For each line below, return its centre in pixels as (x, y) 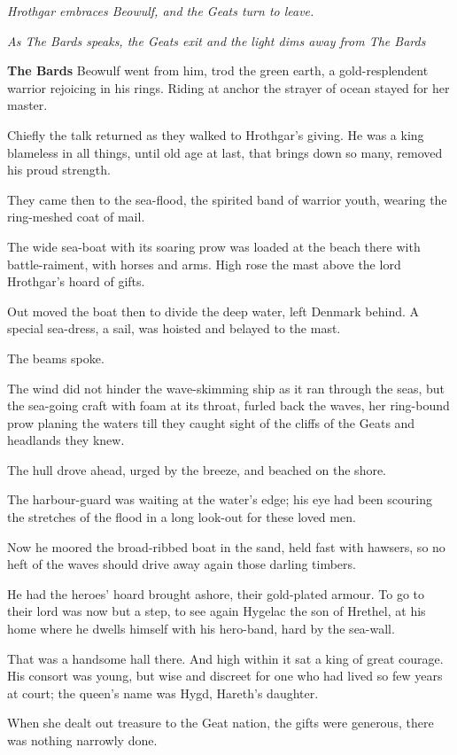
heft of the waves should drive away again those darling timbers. (182, 564)
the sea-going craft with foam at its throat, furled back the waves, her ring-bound (228, 405)
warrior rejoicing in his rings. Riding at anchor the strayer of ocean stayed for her (228, 87)
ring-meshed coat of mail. (76, 217)
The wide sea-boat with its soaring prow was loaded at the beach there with (214, 246)
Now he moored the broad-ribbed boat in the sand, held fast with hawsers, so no (226, 546)
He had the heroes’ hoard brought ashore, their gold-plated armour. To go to (216, 593)
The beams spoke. (56, 358)
